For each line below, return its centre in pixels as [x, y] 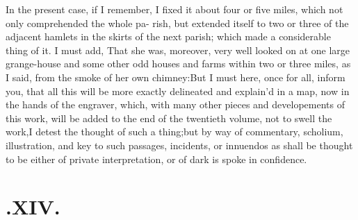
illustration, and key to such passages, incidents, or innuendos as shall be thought [179, 145]
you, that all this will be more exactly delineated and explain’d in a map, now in [178, 91]
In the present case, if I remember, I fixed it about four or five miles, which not [174, 9]
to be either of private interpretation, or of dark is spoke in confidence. [156, 159]
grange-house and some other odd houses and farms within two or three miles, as [178, 64]
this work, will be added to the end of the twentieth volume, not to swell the [169, 118]
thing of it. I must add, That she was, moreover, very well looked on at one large [178, 50]
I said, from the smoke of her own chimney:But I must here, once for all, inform [176, 77]
